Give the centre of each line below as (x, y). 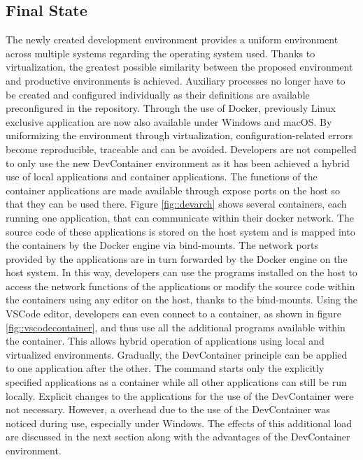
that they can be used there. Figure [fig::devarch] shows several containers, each (176, 204)
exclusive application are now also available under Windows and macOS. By (169, 121)
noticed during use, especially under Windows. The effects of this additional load (179, 423)
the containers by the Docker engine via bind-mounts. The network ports (162, 245)
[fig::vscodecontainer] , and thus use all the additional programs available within (176, 327)
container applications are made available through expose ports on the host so (173, 190)
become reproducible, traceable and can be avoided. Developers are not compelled (181, 149)
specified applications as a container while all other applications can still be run (176, 382)
